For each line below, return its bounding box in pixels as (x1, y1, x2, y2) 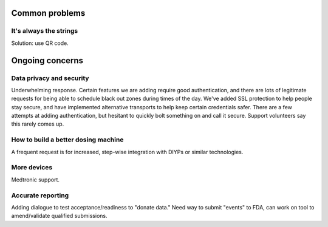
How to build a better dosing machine (11, 135, 124, 144)
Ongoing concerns (11, 55, 84, 66)
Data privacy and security (11, 73, 89, 82)
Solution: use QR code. (11, 39, 69, 47)
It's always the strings (11, 27, 78, 35)
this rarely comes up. (11, 120, 64, 127)
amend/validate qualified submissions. (11, 212, 108, 220)
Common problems (11, 8, 86, 18)
